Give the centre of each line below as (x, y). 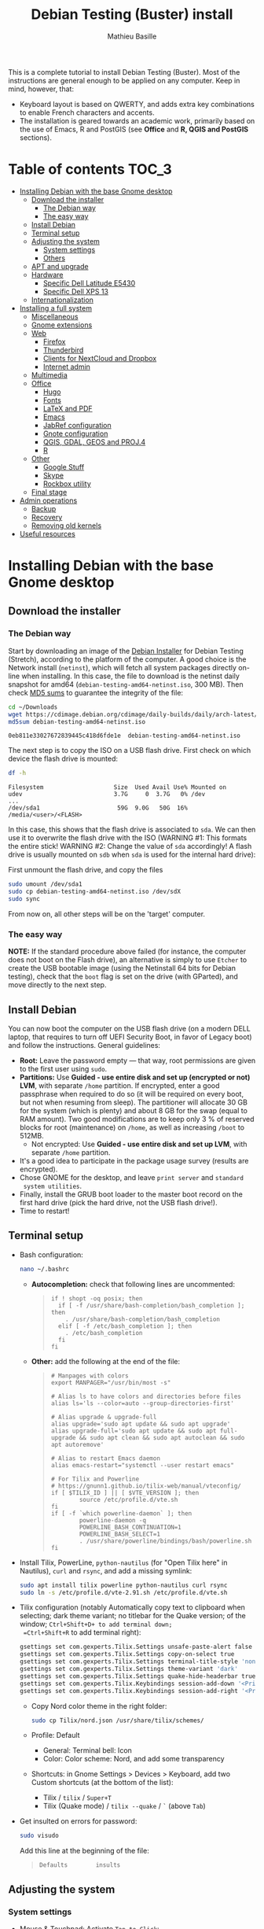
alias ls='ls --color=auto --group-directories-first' (142, 1403)
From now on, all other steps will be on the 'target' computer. (107, 913)
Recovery (47, 517)
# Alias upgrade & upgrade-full (104, 1417)
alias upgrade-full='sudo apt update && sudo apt (134, 1431)
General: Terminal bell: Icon (87, 1750)
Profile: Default (55, 1735)
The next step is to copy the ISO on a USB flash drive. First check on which (130, 751)
